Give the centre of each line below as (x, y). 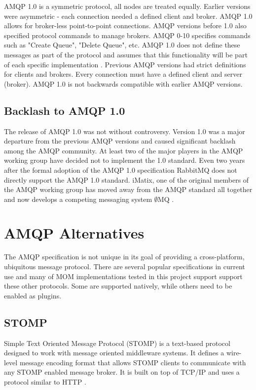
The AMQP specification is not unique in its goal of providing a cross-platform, (124, 257)
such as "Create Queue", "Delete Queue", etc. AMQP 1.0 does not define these (122, 45)
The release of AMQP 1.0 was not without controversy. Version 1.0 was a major (125, 131)
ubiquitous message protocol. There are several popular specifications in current (125, 267)
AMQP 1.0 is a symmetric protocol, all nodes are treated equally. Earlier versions (127, 6)
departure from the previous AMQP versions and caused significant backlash (120, 141)
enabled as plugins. (33, 295)
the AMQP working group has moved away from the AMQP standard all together (128, 189)
